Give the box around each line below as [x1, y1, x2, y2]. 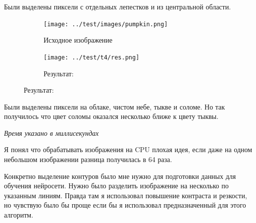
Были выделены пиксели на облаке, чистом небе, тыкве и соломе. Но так [4, 101, 225, 111]
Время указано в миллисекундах [4, 127, 99, 138]
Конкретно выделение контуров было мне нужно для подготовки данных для [4, 170, 236, 181]
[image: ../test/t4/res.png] [44, 54, 140, 61]
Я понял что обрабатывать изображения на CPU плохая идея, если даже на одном [4, 144, 253, 155]
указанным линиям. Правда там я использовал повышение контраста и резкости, [4, 190, 247, 200]
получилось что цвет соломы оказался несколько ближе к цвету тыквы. [4, 111, 219, 121]
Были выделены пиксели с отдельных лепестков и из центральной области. [4, 1, 231, 11]
